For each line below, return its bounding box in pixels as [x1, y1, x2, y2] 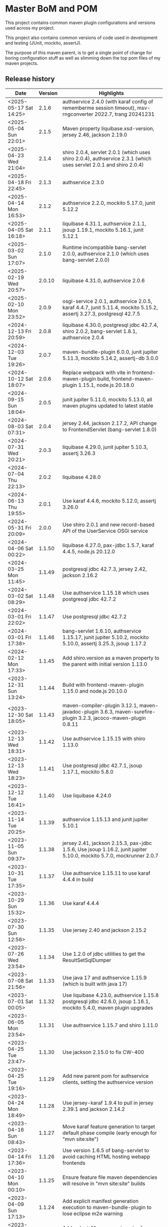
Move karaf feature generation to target [62, 1123, 155, 1130]
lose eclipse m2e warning [62, 1210, 123, 1217]
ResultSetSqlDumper [62, 957, 111, 964]
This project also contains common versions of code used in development [5, 35, 157, 41]
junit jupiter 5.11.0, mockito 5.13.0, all [62, 396, 152, 403]
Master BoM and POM [5, 3, 97, 15]
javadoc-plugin [62, 708, 99, 715]
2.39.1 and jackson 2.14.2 [62, 1105, 125, 1112]
